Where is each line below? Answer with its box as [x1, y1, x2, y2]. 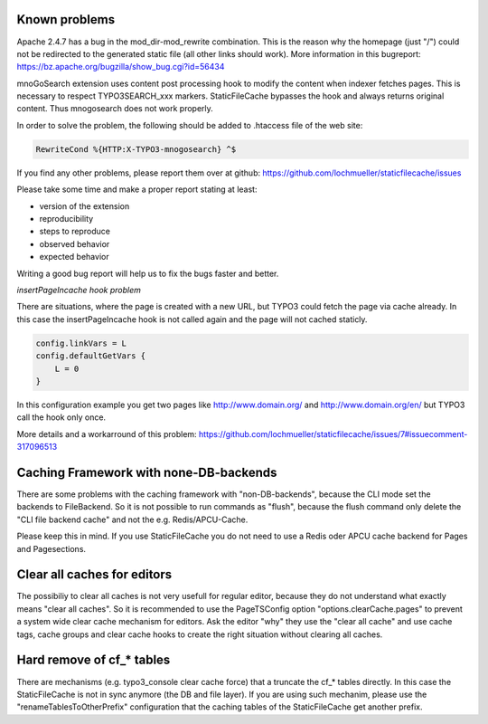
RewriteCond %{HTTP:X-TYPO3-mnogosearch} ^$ [35, 144, 237, 154]
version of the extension [39, 200, 130, 212]
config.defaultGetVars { [35, 351, 146, 361]
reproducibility [39, 214, 94, 224]
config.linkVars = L [35, 338, 127, 348]
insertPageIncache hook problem [16, 284, 142, 295]
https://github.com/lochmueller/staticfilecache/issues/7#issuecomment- [199, 428, 468, 439]
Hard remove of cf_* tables [16, 653, 171, 668]
